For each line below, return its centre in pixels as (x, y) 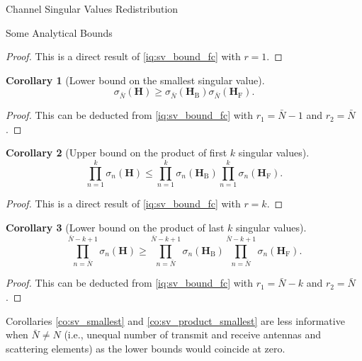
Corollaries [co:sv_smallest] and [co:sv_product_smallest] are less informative (175, 320)
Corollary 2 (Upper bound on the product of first (117, 153)
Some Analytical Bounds (59, 32)
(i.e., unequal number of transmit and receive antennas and (193, 334)
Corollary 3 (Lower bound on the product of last (115, 227)
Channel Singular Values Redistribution (92, 8)
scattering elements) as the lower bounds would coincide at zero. (146, 348)
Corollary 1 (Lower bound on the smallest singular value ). (135, 80)
